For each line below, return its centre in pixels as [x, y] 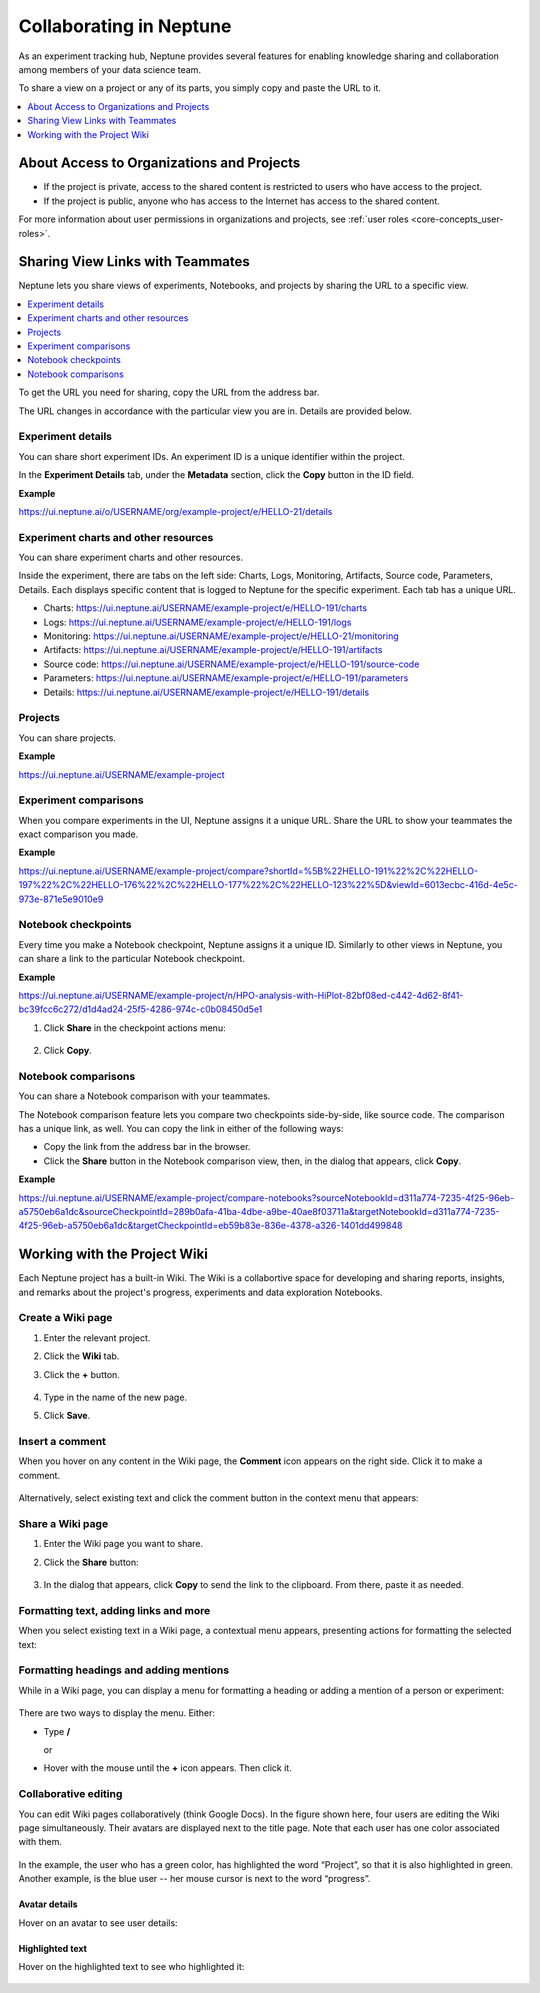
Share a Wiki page [63, 1524]
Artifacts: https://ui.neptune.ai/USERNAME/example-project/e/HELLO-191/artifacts [213, 650]
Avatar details [48, 1904]
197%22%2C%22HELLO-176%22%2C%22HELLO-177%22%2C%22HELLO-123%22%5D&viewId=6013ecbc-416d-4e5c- [268, 885]
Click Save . [67, 1416]
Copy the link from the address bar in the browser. [147, 1147]
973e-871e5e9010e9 [61, 899]
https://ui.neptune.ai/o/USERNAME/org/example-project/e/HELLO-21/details [175, 511]
